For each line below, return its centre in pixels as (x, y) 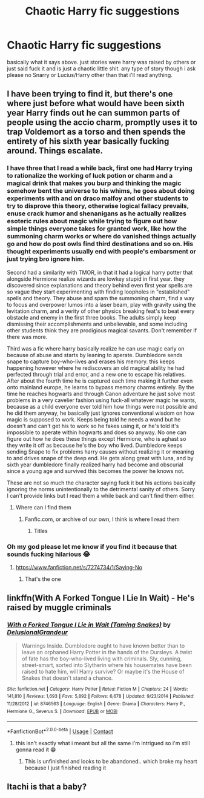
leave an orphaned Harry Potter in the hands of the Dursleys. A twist (107, 652)
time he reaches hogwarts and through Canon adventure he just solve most (101, 394)
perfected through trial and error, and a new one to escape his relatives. (97, 374)
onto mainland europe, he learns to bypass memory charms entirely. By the (100, 387)
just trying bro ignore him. (46, 259)
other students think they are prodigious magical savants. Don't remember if (102, 330)
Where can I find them (43, 507)
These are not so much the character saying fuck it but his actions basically (101, 483)
